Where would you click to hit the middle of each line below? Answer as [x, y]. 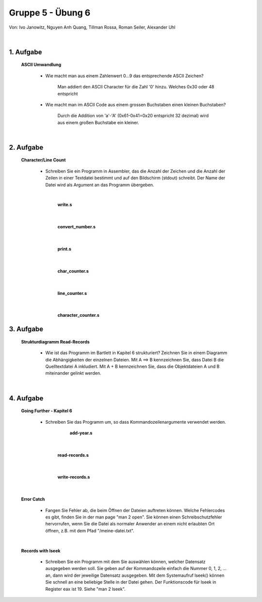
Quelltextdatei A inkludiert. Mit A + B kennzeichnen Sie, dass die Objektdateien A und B [132, 366]
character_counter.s [78, 315]
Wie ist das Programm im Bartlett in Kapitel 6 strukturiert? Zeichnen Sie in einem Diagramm [136, 353]
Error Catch [33, 499]
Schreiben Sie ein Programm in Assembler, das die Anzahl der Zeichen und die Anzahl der [135, 171]
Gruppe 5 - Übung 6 [50, 13]
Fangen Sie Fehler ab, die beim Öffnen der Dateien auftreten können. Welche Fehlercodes [135, 510]
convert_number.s [76, 227]
